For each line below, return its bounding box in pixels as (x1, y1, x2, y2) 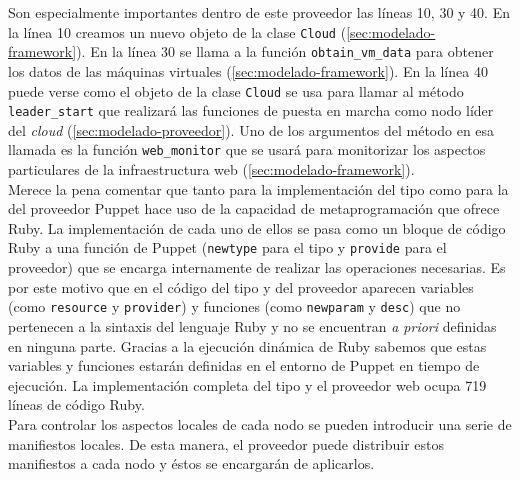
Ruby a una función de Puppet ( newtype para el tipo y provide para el (8, 237, 447, 258)
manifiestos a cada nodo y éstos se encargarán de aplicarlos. (8, 453, 375, 474)
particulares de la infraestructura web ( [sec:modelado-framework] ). (8, 159, 415, 180)
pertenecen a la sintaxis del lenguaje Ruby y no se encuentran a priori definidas (8, 315, 497, 336)
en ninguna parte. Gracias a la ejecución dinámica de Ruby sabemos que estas (8, 335, 487, 356)
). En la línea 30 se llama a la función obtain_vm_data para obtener (76, 41, 494, 62)
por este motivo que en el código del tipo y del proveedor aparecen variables (8, 276, 474, 297)
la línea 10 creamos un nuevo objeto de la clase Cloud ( (8, 21, 347, 42)
